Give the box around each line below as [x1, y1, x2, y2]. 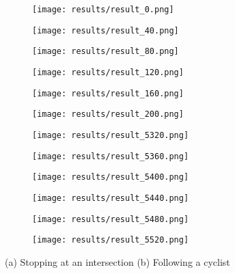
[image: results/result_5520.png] [32, 235, 189, 245]
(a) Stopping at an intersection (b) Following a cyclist [5, 254, 230, 269]
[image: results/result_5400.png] [32, 172, 189, 182]
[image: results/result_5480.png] [32, 214, 189, 224]
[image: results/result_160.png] [32, 88, 184, 98]
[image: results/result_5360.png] [32, 151, 189, 161]
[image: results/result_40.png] [32, 25, 179, 36]
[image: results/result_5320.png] [32, 130, 189, 140]
